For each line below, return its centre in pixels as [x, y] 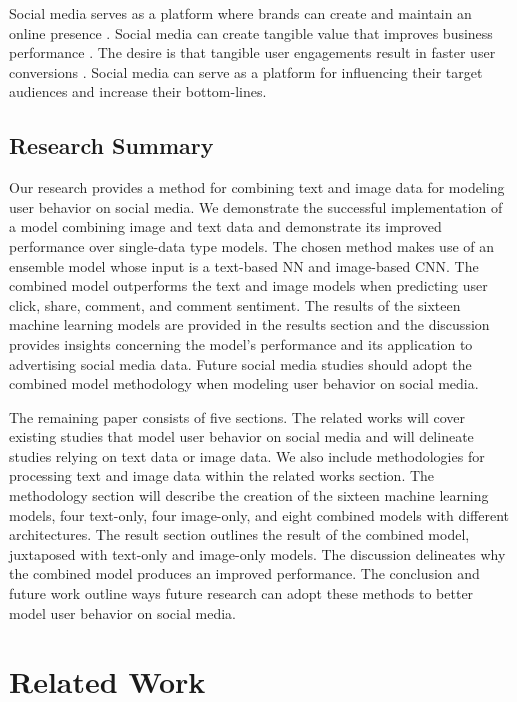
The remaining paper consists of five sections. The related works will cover [237, 416]
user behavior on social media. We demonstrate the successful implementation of [256, 206]
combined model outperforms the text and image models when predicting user [248, 285]
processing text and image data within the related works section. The [222, 475]
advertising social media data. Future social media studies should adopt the [240, 363]
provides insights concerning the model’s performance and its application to [241, 343]
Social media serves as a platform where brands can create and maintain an [240, 13]
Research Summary [111, 145]
